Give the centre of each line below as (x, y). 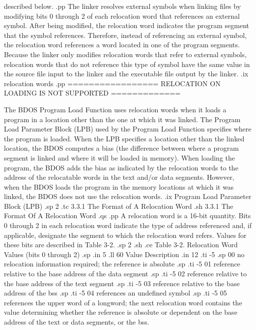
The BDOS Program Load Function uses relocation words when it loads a (115, 109)
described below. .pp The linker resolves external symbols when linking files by (123, 6)
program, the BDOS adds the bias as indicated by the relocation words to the (121, 167)
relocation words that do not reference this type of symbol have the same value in (127, 64)
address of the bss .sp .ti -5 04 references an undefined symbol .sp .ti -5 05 (115, 293)
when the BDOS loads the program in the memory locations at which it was (119, 186)
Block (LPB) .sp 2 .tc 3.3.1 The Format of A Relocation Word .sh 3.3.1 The (119, 206)
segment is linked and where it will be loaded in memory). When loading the (120, 157)
